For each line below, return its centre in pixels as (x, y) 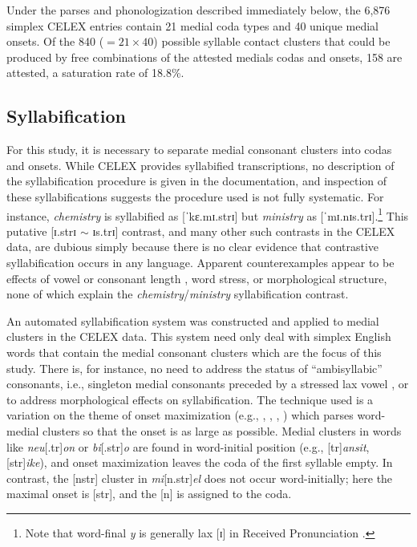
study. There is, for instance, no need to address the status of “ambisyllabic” (194, 368)
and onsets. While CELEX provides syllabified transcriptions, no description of (200, 165)
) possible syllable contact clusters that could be (272, 41)
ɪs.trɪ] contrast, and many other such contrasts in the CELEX (244, 231)
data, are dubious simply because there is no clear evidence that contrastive (193, 247)
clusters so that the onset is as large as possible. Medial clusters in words (222, 430)
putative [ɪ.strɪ (42, 231)
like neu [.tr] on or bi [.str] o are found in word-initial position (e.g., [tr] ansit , (188, 446)
